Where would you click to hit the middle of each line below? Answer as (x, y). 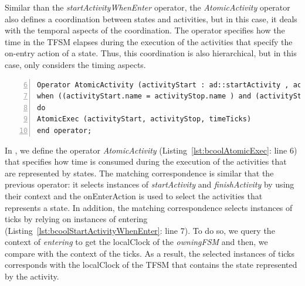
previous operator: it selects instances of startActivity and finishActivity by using (150, 184)
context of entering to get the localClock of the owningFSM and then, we (136, 242)
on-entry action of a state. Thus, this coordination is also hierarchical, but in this (151, 53)
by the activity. (32, 276)
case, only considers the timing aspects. (75, 64)
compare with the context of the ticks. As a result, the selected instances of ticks (150, 253)
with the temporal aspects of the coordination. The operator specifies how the (145, 30)
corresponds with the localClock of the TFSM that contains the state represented (151, 265)
